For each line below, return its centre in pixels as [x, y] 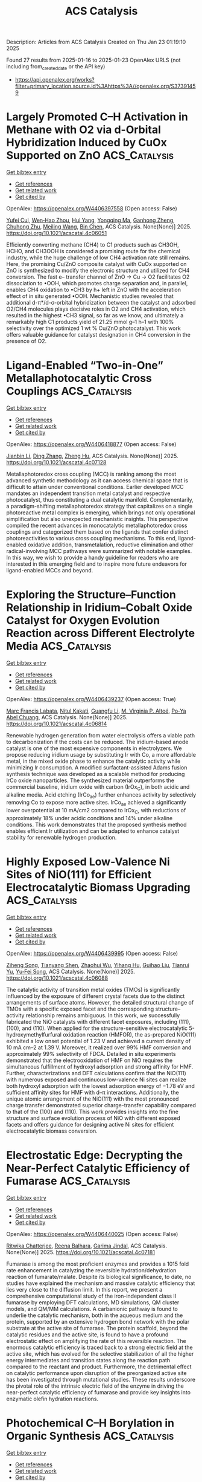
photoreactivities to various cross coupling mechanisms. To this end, [92, 538]
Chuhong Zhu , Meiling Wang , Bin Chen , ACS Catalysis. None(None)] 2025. [99, 226]
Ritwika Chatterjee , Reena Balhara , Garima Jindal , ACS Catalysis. [87, 1246]
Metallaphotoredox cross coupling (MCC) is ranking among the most [91, 474]
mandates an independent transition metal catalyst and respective [88, 493]
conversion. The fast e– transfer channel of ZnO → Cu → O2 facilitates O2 [98, 277]
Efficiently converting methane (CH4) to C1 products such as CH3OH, [93, 244]
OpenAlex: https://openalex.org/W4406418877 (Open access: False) [91, 444]
